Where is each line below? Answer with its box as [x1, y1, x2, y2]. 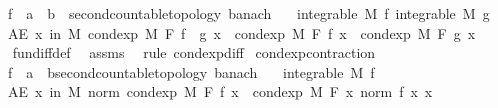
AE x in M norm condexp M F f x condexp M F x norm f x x [7, 81, 433, 102]
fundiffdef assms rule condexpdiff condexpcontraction [12, 42, 376, 63]
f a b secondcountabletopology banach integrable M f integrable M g [7, 3, 490, 23]
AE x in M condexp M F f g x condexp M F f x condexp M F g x [7, 22, 476, 43]
